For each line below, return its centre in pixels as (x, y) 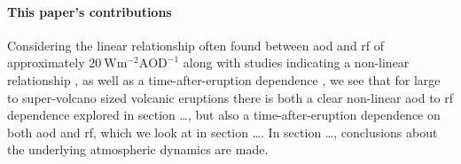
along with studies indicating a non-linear (296, 62)
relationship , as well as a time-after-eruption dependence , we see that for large (224, 79)
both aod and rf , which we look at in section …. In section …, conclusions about (223, 132)
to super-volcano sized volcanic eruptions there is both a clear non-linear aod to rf (230, 97)
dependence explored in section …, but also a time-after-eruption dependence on (224, 115)
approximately (46, 62)
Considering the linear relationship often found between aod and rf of (196, 45)
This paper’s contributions (90, 11)
